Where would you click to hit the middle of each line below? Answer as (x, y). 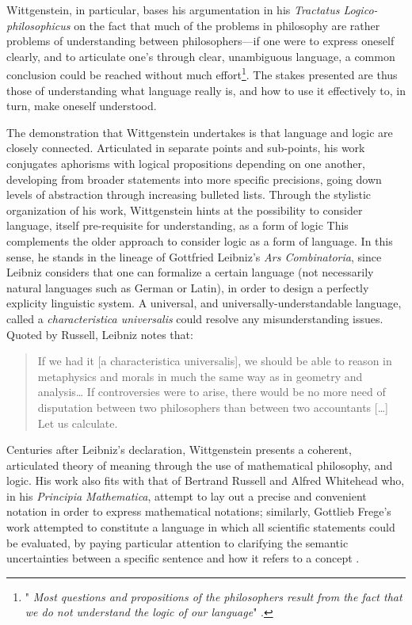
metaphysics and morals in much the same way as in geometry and (200, 376)
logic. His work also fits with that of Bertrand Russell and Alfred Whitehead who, (206, 480)
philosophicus (38, 25)
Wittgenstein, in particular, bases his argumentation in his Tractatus (173, 10)
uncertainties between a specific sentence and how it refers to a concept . (183, 558)
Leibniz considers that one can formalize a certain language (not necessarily (190, 272)
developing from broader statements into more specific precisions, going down (194, 179)
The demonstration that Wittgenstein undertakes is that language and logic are (200, 132)
